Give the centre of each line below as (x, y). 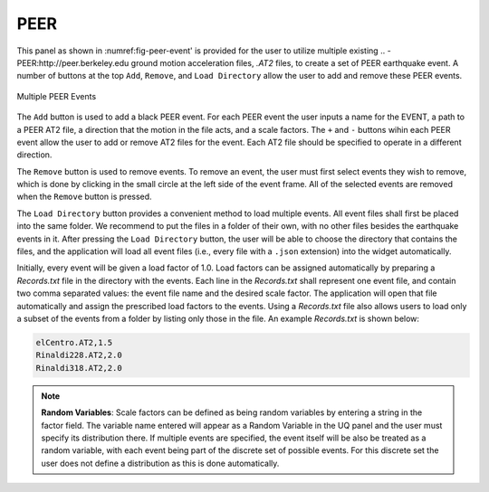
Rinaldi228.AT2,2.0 (79, 355)
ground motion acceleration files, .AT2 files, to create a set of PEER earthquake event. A (295, 62)
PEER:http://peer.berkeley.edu (73, 62)
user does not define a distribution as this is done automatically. (160, 463)
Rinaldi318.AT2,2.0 (79, 368)
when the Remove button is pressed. (85, 197)
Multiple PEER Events (57, 96)
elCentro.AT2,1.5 (74, 342)
